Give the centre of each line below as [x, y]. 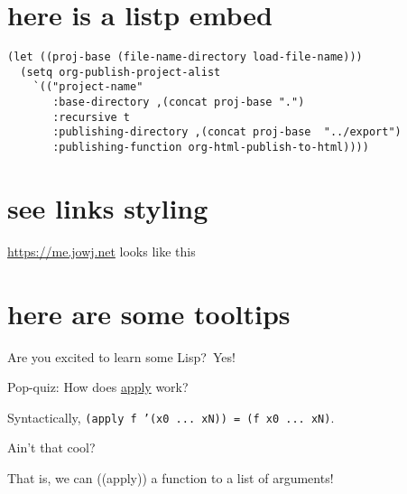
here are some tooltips [149, 313]
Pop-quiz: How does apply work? [98, 387]
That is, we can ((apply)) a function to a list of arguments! [171, 478]
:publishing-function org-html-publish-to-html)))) [211, 148]
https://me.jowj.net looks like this [102, 251]
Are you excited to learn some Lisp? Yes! [121, 356]
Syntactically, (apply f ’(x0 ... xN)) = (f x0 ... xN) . [171, 417]
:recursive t [92, 117]
